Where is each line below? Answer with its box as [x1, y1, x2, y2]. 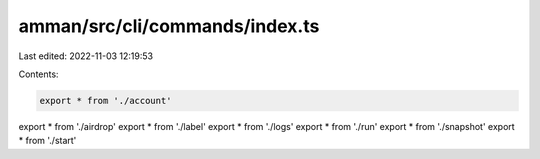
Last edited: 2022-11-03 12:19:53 [18, 50, 154, 62]
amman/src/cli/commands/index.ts [18, 15, 320, 37]
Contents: [18, 68, 59, 80]
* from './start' [18, 135, 77, 147]
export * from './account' [39, 95, 172, 106]
